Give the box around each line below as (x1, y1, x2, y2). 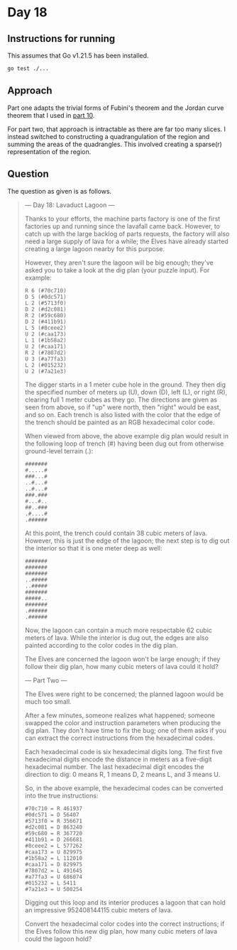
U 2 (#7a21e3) (24, 368, 67, 375)
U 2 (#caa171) (24, 343, 67, 350)
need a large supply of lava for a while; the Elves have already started (24, 237, 228, 245)
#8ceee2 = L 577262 (24, 842, 83, 849)
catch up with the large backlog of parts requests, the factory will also (24, 229, 230, 238)
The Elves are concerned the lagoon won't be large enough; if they (24, 654, 221, 663)
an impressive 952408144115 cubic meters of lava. (24, 905, 173, 914)
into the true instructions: (24, 791, 99, 800)
